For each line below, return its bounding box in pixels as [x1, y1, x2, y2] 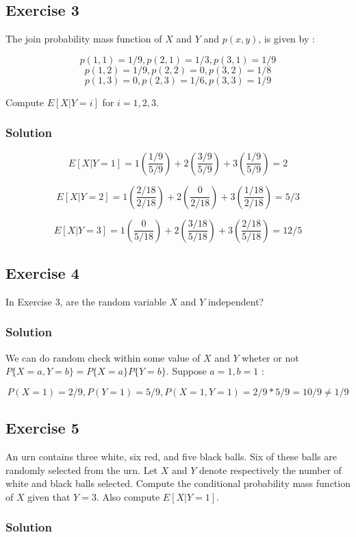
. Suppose [166, 364, 207, 378]
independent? [207, 294, 264, 308]
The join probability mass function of [5, 32, 162, 46]
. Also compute [96, 489, 160, 503]
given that [27, 489, 71, 503]
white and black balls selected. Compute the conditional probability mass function [5, 476, 351, 490]
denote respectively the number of [199, 462, 342, 477]
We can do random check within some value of [5, 350, 201, 364]
